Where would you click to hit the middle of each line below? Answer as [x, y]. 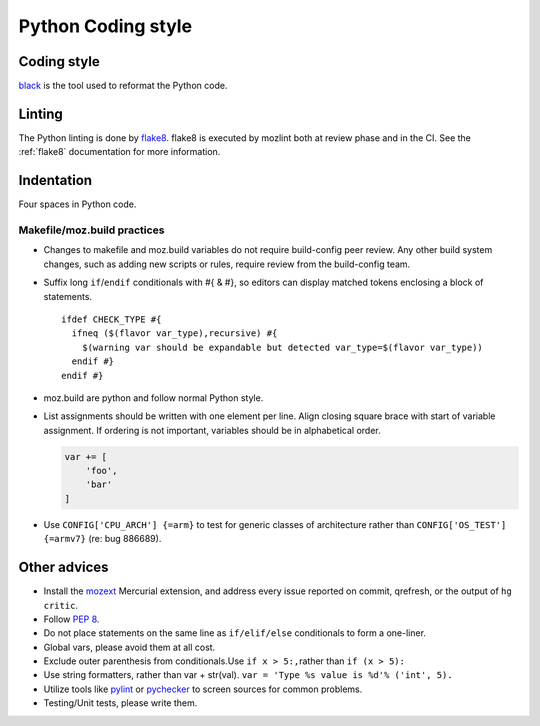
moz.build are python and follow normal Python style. [153, 397]
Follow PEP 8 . [71, 619]
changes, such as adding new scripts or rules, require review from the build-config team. [227, 264]
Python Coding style [105, 26]
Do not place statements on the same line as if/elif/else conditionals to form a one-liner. [235, 633]
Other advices [63, 567]
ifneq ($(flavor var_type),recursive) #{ [174, 333]
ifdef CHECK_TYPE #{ [111, 319]
